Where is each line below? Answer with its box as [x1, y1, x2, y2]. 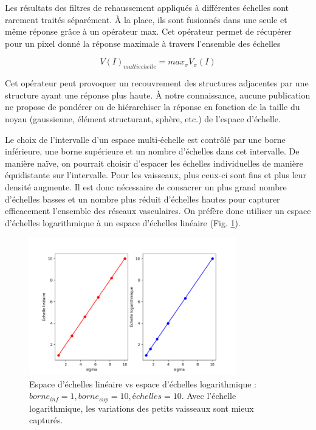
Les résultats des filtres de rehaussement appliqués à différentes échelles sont [5, 1, 289, 13]
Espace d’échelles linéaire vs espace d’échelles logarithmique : [29, 377, 256, 390]
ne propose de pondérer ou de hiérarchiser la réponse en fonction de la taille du [5, 100, 300, 113]
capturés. [29, 414, 63, 426]
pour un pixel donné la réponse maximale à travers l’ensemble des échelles [5, 36, 281, 49]
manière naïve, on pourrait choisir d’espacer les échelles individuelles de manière [5, 156, 303, 169]
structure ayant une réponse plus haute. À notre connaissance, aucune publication [5, 88, 311, 101]
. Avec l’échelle [181, 389, 236, 402]
